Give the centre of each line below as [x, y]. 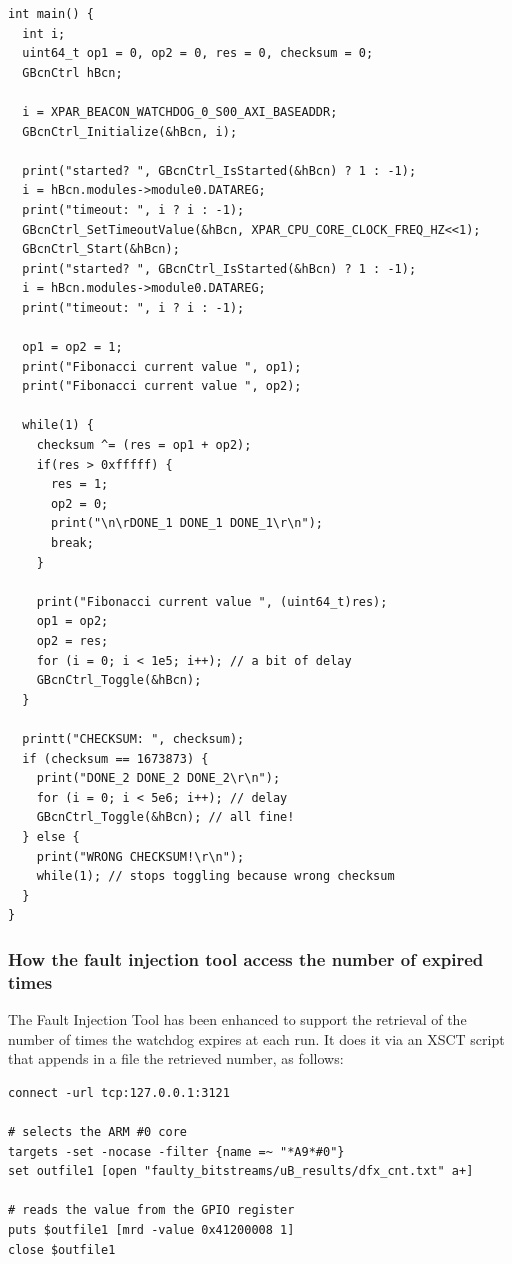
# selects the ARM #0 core [97, 1132]
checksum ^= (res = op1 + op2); [144, 445]
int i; [44, 33]
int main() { [51, 14]
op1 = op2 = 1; [72, 347]
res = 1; [79, 484]
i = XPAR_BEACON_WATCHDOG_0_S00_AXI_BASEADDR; [180, 111]
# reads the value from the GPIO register [151, 1210]
